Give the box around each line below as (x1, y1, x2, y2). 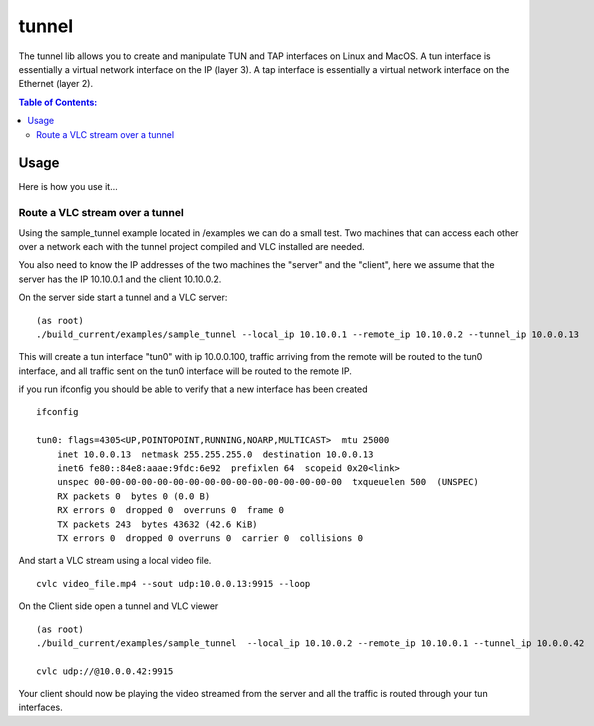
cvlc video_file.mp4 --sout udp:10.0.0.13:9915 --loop (36, 578, 311, 589)
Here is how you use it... (18, 181, 119, 193)
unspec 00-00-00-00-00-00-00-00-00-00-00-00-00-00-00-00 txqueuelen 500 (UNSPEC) (56, 476, 480, 488)
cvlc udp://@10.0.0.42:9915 (36, 665, 174, 677)
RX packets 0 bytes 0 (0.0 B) (56, 490, 211, 502)
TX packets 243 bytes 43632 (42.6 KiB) (56, 518, 259, 530)
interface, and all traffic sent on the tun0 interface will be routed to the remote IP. (18, 365, 352, 377)
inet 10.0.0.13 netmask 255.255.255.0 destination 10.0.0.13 (56, 448, 374, 460)
